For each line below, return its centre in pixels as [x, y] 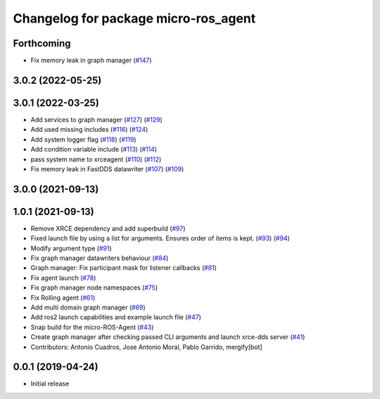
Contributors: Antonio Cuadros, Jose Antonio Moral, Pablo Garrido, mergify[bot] [147, 347]
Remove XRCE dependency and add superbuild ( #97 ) [108, 228]
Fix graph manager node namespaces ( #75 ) [94, 288]
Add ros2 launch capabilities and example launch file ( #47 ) [116, 317]
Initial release [50, 383]
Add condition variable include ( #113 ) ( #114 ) [94, 149]
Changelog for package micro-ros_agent [134, 18]
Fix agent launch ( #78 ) [63, 278]
